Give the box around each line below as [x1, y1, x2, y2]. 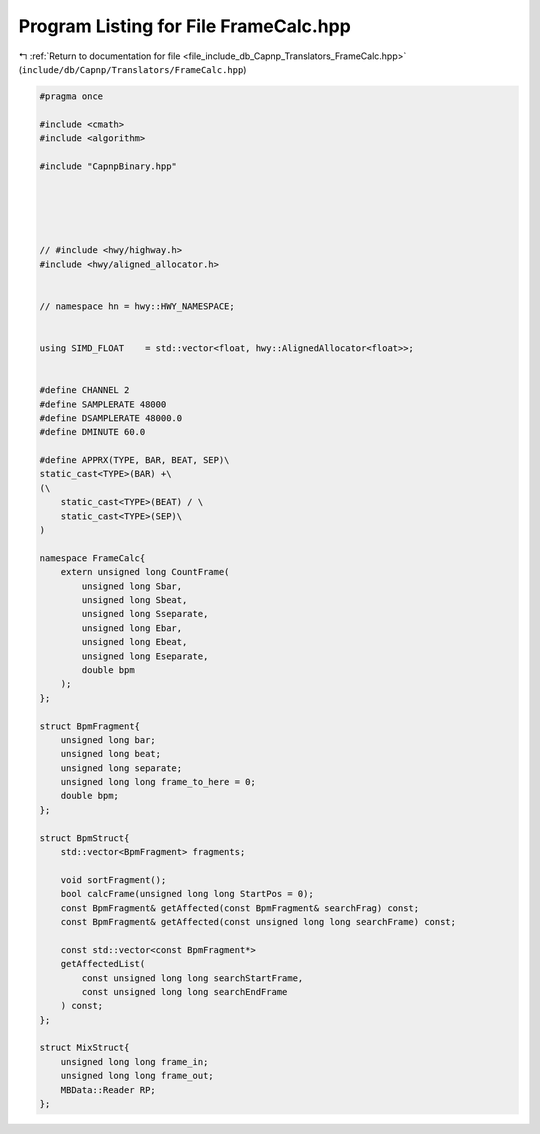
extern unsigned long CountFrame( [60, 566, 230, 578]
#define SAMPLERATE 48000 [39, 398, 167, 410]
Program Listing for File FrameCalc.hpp [18, 15, 352, 37]
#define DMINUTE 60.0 [39, 426, 146, 438]
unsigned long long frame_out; [60, 1070, 214, 1082]
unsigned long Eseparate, [81, 650, 209, 662]
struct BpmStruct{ [39, 832, 130, 844]
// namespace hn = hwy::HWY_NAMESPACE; [39, 300, 235, 312]
